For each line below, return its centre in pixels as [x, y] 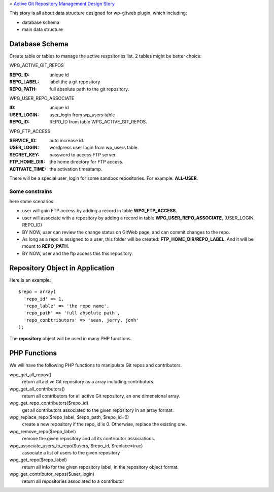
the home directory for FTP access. [87, 162]
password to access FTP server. [83, 154]
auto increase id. [67, 140]
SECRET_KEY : [25, 154]
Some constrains [31, 191]
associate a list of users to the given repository [71, 453]
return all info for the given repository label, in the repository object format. [100, 467]
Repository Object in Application [62, 268]
